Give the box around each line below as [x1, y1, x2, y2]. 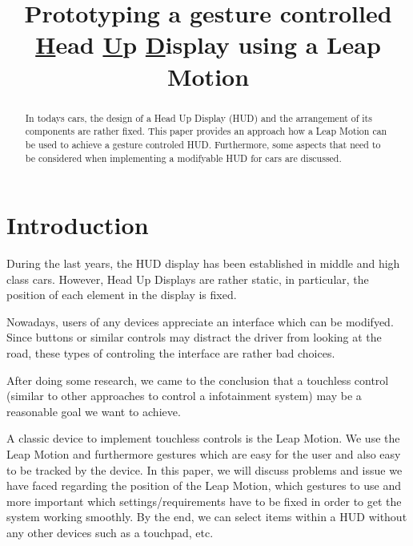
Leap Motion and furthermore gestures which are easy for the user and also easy [6, 446, 401, 463]
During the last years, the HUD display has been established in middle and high [6, 255, 400, 272]
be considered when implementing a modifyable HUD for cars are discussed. [25, 151, 342, 164]
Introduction [6, 208, 149, 241]
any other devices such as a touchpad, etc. [6, 524, 214, 541]
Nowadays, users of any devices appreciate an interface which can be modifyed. [6, 313, 394, 330]
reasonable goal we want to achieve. [6, 402, 181, 419]
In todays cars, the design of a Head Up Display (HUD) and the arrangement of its [25, 111, 372, 124]
